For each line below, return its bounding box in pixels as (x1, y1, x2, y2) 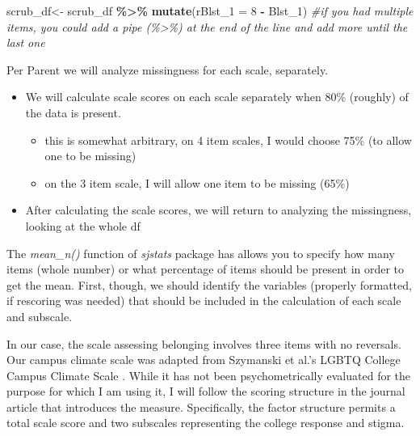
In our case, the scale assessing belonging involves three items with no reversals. (6, 335, 401, 352)
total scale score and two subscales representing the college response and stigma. (6, 414, 405, 431)
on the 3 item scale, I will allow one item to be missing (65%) (44, 174, 350, 191)
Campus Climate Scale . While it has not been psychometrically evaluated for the (6, 366, 411, 383)
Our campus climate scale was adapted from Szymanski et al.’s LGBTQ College (6, 351, 401, 368)
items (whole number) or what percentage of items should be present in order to (6, 260, 405, 277)
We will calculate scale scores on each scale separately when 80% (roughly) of (25, 88, 409, 105)
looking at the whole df (25, 217, 141, 234)
